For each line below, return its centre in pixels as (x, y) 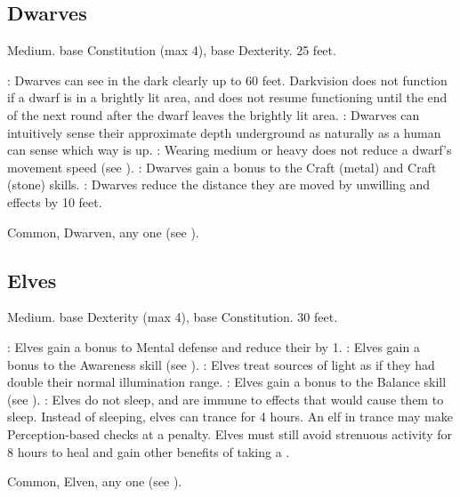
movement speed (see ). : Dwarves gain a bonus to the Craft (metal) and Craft (222, 167)
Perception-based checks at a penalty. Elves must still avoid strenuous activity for (230, 433)
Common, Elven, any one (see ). (95, 481)
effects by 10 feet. (55, 201)
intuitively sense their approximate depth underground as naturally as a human (224, 132)
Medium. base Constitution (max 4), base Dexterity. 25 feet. (172, 50)
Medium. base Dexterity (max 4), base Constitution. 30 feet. (173, 317)
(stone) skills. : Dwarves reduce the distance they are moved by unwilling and (219, 184)
